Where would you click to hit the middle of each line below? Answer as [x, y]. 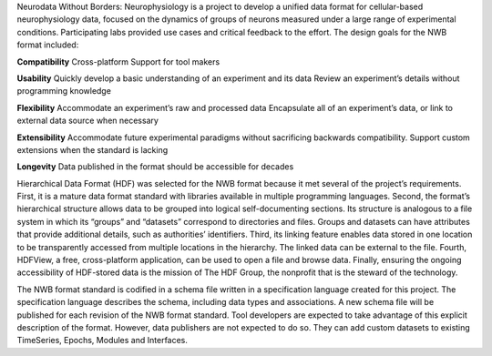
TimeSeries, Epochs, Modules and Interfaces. [102, 341]
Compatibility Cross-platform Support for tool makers [118, 61]
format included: [48, 45]
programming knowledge [64, 91]
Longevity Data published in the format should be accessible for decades [155, 167]
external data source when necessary [88, 121]
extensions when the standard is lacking [92, 149]
